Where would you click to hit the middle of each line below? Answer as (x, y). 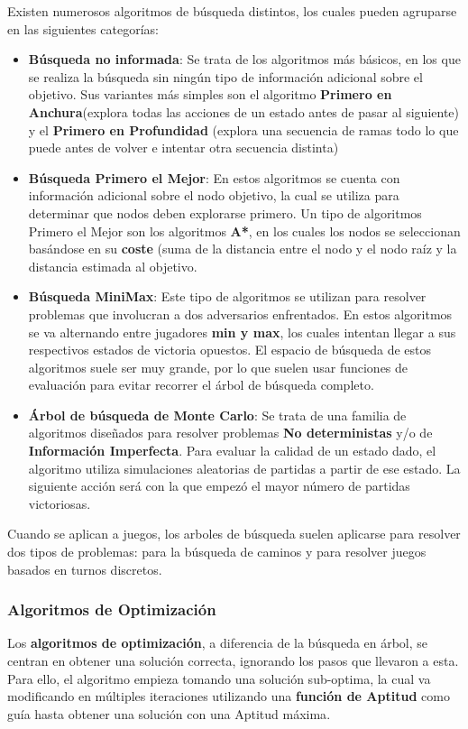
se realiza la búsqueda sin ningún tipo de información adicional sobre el (225, 76)
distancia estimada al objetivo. (113, 266)
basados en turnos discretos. (85, 569)
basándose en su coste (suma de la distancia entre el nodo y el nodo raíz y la (243, 249)
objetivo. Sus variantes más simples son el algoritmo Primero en (210, 94)
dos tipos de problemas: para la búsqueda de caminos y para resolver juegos (217, 552)
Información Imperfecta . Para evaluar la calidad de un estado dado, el (232, 451)
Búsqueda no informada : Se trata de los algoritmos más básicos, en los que (244, 59)
